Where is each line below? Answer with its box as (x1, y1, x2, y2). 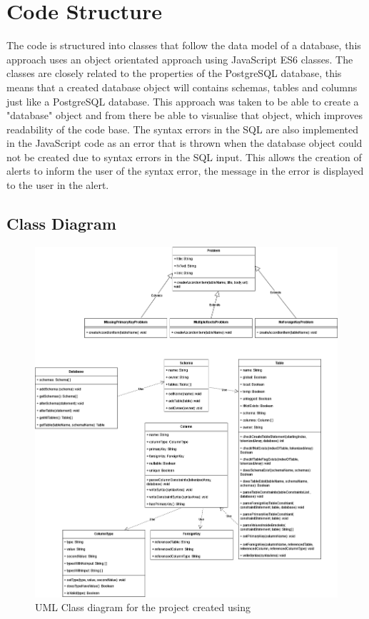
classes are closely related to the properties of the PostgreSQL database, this (6, 66, 342, 81)
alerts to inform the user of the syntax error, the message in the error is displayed (6, 163, 364, 178)
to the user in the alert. (6, 178, 109, 193)
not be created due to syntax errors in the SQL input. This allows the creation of (6, 149, 362, 164)
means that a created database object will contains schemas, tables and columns (6, 79, 358, 94)
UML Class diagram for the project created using (35, 600, 251, 615)
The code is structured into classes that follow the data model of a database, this (6, 38, 361, 53)
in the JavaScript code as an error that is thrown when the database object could (6, 135, 363, 150)
